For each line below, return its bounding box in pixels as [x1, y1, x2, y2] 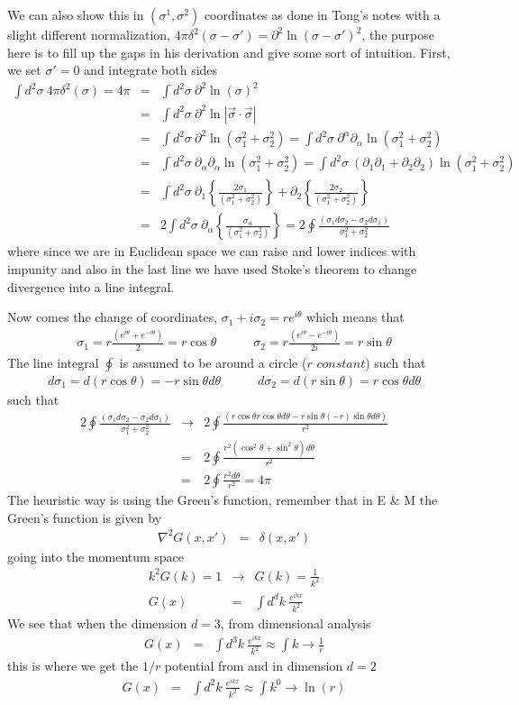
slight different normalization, [7, 25, 171, 43]
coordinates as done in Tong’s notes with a [204, 5, 441, 23]
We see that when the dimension [7, 613, 187, 632]
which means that [306, 307, 405, 326]
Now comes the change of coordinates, [7, 307, 218, 326]
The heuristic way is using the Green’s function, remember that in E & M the [7, 490, 438, 509]
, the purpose [361, 25, 435, 43]
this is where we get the [7, 656, 139, 675]
